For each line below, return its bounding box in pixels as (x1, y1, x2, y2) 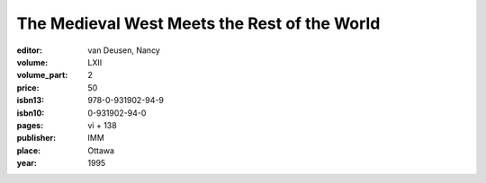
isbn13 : (16, 95, 45, 106)
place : (16, 144, 41, 156)
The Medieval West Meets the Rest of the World (16, 13, 381, 33)
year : (16, 158, 38, 169)
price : (16, 82, 40, 93)
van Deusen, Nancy (87, 45, 161, 56)
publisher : (16, 133, 57, 144)
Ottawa (87, 144, 115, 156)
